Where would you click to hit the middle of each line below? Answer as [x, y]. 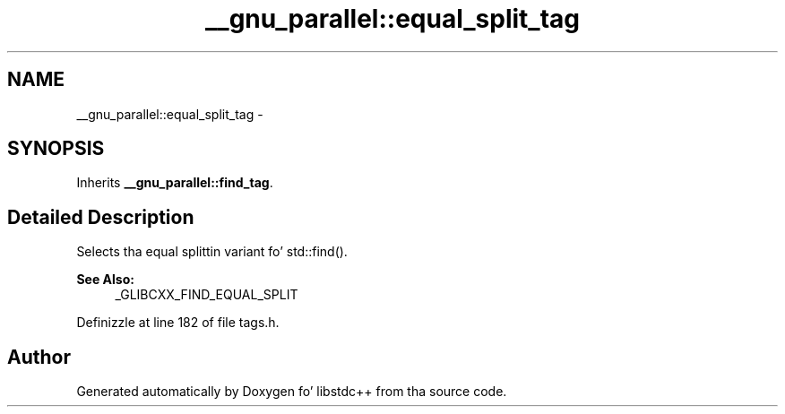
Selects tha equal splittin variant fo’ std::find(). [212, 252]
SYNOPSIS [56, 149]
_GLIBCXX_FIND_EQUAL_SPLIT [207, 295]
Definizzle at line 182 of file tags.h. [178, 323]
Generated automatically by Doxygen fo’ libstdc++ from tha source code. [292, 392]
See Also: [105, 280]
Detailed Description [101, 217]
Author [39, 357]
